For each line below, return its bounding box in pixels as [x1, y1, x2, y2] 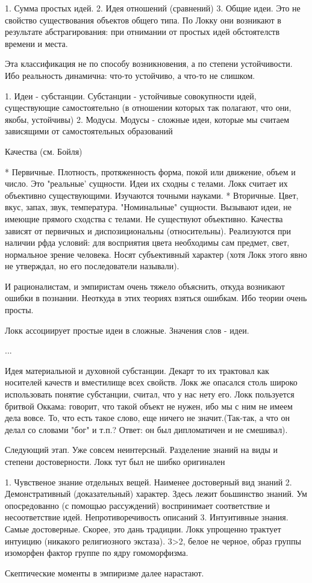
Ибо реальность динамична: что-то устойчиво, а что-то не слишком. [5, 69, 255, 81]
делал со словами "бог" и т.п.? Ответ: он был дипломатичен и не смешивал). [5, 423, 288, 435]
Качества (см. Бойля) [5, 145, 83, 157]
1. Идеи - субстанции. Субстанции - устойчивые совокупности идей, [5, 89, 257, 102]
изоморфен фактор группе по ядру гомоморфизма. [5, 546, 189, 559]
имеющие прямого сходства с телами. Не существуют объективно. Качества [5, 212, 283, 225]
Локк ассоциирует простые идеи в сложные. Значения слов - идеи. [5, 323, 249, 336]
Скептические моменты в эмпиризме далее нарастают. [5, 566, 204, 579]
